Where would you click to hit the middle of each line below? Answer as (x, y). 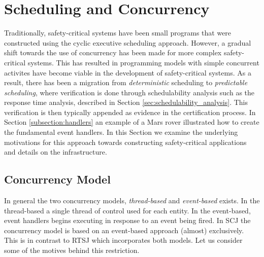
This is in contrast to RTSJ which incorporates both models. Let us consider (123, 240)
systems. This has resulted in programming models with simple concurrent (143, 62)
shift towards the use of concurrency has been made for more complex (113, 52)
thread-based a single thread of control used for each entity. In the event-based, (127, 210)
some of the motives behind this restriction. (72, 250)
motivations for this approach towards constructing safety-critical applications (125, 142)
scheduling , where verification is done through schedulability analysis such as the (129, 92)
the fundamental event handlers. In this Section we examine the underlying (121, 132)
